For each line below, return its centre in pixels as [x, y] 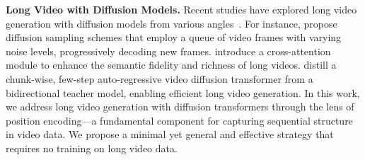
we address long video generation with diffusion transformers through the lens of [180, 107]
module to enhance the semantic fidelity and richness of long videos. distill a [171, 65]
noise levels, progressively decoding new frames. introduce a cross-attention [168, 51]
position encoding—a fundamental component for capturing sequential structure [179, 120]
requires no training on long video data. [92, 148]
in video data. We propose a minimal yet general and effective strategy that [170, 134]
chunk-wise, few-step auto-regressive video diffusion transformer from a [160, 78]
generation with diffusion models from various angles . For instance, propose [172, 23]
